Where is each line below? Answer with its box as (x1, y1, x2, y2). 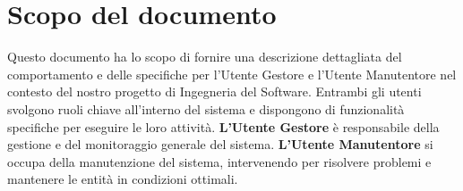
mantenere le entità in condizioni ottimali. (7, 170, 238, 188)
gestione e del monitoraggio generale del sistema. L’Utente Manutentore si (7, 135, 433, 154)
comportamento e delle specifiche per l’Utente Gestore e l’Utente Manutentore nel (7, 64, 457, 83)
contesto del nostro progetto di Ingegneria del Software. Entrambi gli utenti (7, 82, 422, 101)
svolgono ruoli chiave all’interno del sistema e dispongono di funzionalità (7, 99, 405, 118)
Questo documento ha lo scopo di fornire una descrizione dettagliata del (7, 47, 402, 66)
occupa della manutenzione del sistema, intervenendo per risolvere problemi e (7, 152, 432, 170)
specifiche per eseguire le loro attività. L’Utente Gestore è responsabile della (7, 117, 440, 136)
